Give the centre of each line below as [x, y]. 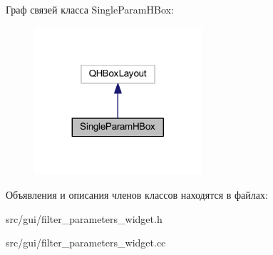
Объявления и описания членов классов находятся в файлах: [137, 194]
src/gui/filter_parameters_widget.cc [86, 243]
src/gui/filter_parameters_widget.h [84, 218]
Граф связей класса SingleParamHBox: [90, 9]
